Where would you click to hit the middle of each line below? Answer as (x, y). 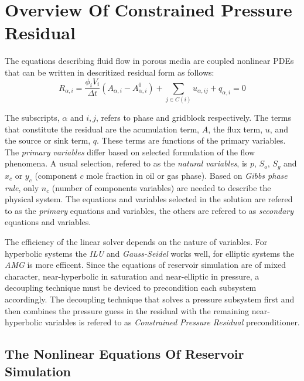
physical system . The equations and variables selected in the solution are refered (149, 199)
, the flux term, (235, 129)
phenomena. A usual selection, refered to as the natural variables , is (126, 163)
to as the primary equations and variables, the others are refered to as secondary (149, 210)
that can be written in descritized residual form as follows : (110, 72)
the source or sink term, (48, 140)
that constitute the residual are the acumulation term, (102, 129)
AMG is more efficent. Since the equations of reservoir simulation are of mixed (145, 265)
